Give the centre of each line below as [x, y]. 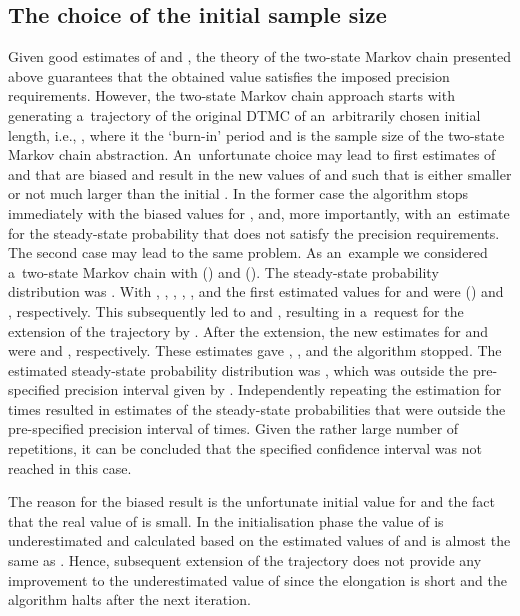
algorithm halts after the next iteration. [129, 599]
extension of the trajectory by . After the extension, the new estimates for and [248, 330]
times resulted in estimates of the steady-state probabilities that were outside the [257, 408]
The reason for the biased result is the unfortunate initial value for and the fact [252, 501]
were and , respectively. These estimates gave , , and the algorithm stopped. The [255, 350]
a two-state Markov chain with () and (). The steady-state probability [223, 271]
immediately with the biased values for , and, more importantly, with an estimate [259, 212]
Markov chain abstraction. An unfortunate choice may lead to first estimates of [252, 154]
